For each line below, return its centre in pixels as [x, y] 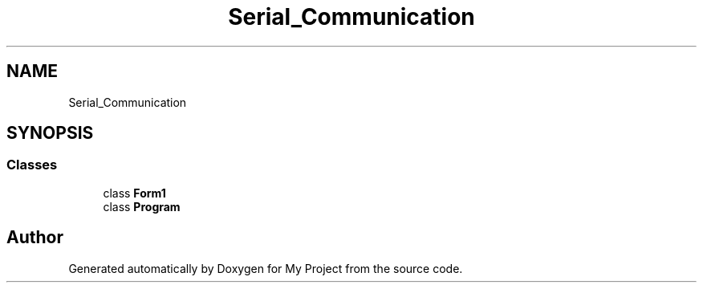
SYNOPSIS [50, 133]
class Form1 [134, 193]
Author [35, 238]
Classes [32, 165]
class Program [142, 206]
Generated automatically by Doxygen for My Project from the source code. [266, 268]
